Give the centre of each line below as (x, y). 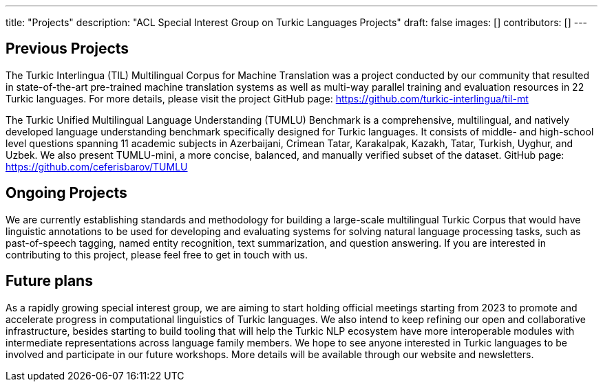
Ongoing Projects (66, 193)
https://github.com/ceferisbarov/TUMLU (97, 166)
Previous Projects (67, 49)
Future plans (49, 281)
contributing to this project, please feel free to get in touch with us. (157, 254)
